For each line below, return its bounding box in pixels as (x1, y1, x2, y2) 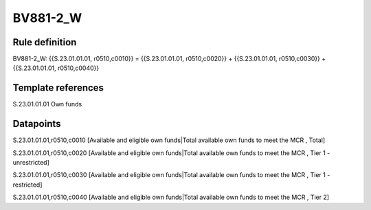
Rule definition (12, 36, 77, 48)
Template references (12, 82, 104, 94)
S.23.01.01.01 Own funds (12, 100, 82, 108)
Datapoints (12, 118, 61, 130)
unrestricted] (12, 159, 49, 167)
